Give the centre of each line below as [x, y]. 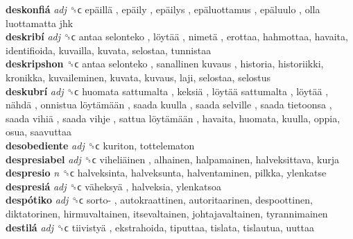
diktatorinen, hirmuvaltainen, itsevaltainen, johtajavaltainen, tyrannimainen [167, 213]
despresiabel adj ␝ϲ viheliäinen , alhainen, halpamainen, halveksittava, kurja [173, 159]
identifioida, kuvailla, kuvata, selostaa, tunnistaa [109, 50]
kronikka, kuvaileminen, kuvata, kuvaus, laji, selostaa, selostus [138, 77]
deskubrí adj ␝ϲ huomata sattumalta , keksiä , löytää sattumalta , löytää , [167, 91]
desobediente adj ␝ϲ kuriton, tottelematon [100, 145]
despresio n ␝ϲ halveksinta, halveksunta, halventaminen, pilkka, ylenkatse [166, 173]
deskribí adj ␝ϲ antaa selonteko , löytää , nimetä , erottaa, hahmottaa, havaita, [177, 36]
